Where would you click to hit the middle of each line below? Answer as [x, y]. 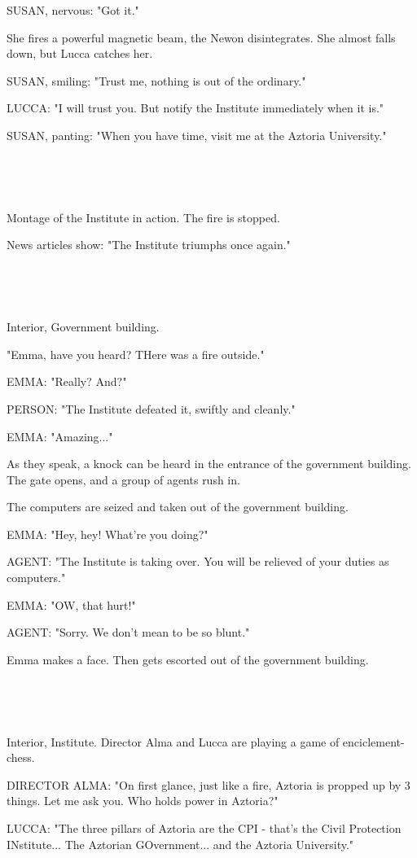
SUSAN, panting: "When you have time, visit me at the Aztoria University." [197, 135]
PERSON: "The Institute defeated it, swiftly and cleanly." [151, 408]
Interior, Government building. [83, 327]
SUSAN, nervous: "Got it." [73, 10]
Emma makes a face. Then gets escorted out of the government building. [188, 659]
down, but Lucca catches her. [80, 53]
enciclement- [373, 741]
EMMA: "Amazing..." [60, 436]
